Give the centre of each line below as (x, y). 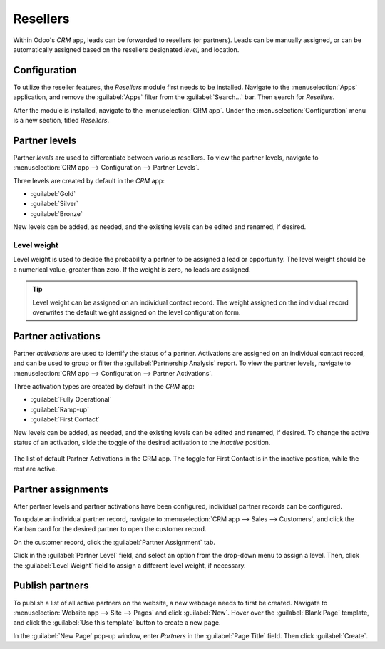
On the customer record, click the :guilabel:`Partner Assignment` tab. (114, 542)
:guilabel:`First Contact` (65, 419)
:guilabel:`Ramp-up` (60, 409)
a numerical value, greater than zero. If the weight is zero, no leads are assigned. (132, 269)
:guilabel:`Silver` (55, 204)
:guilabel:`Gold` (53, 194)
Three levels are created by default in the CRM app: (89, 180)
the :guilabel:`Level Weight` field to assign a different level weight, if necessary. (129, 565)
